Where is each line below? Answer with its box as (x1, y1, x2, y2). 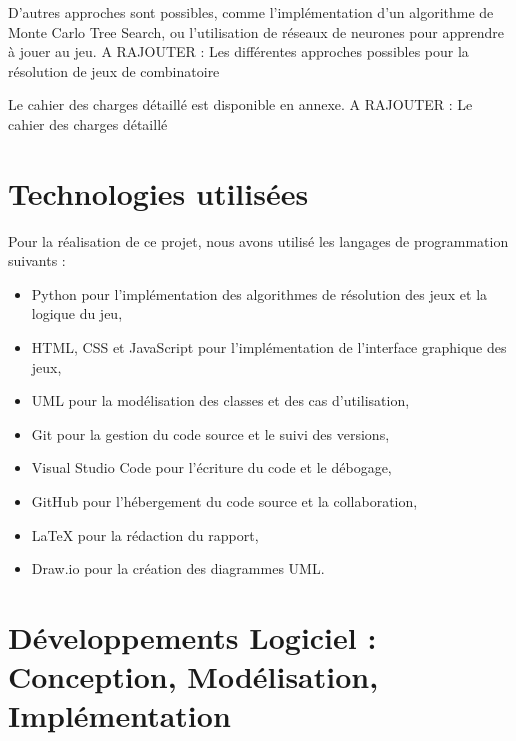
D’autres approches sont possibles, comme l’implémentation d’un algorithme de (8, 2, 494, 22)
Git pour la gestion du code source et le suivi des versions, (31, 423, 390, 444)
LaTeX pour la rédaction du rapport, (31, 524, 259, 545)
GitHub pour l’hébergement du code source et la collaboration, (31, 491, 418, 512)
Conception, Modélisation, (8, 656, 379, 697)
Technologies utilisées (8, 172, 309, 213)
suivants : (8, 250, 66, 271)
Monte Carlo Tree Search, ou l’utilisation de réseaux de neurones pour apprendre (8, 21, 505, 42)
